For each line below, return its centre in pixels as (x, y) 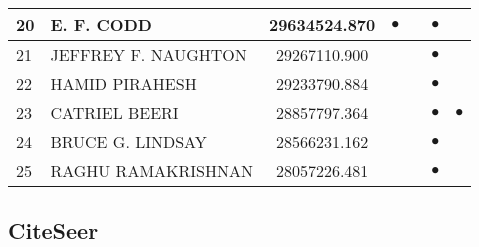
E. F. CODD (101, 24)
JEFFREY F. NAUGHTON (148, 54)
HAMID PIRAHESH (123, 83)
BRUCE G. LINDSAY (128, 141)
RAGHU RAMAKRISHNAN (151, 170)
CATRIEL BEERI (114, 112)
